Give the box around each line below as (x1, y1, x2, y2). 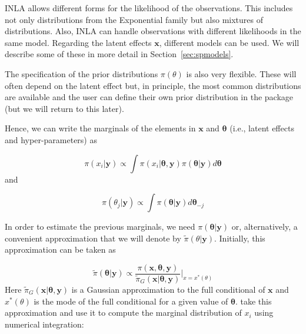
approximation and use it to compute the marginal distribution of (5, 306, 242, 319)
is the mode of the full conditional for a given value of (34, 295, 228, 307)
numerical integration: (5, 318, 84, 330)
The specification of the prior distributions (5, 67, 158, 80)
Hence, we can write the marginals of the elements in (5, 122, 196, 134)
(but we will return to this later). (5, 102, 124, 114)
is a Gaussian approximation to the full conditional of (71, 283, 265, 296)
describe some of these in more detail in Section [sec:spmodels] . (5, 48, 234, 60)
